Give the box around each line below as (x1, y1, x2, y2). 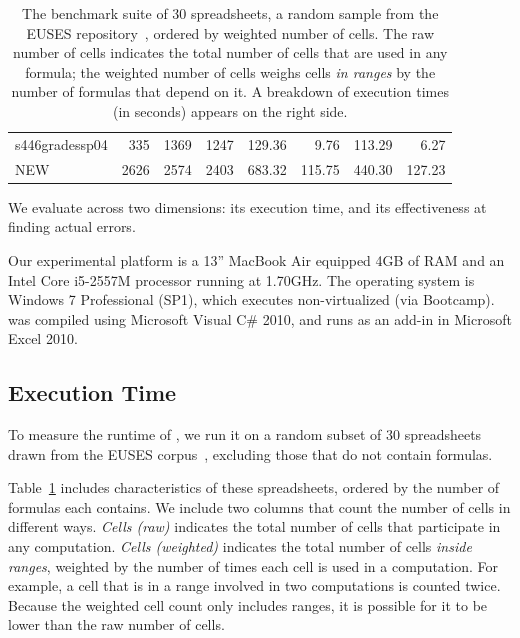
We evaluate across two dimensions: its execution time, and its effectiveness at (8, 196, 487, 217)
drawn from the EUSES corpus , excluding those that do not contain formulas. (8, 443, 493, 464)
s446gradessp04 (15, 133, 108, 154)
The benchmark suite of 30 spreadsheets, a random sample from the (22, 3, 439, 23)
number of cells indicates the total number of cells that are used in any (13, 42, 448, 63)
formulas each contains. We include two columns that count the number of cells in (8, 496, 511, 517)
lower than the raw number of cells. (8, 614, 225, 635)
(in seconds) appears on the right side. (112, 100, 348, 121)
